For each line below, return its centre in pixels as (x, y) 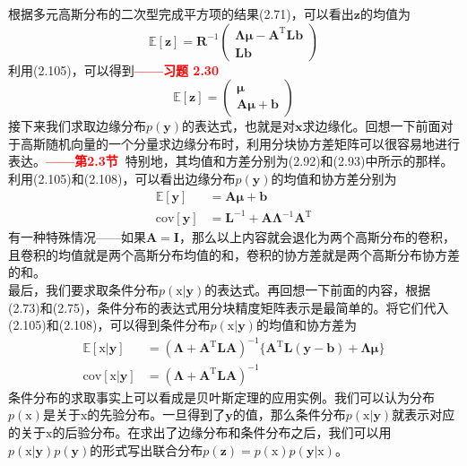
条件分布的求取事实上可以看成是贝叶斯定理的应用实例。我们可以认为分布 (221, 397)
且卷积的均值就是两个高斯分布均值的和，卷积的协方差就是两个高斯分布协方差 (234, 254)
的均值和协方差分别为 (334, 178)
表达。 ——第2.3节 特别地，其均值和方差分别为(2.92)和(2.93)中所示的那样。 (231, 161)
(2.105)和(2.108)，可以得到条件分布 (109, 325)
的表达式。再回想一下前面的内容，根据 (318, 289)
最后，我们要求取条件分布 (83, 289)
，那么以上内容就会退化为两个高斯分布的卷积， (317, 237)
